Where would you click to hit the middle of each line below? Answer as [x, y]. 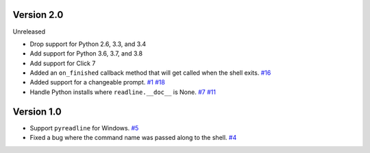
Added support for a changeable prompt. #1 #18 [98, 82]
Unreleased [29, 32]
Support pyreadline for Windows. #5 [84, 128]
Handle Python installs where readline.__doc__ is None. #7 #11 [123, 92]
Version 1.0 [37, 111]
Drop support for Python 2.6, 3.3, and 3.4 [88, 44]
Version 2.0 [38, 15]
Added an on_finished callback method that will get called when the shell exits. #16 [150, 73]
